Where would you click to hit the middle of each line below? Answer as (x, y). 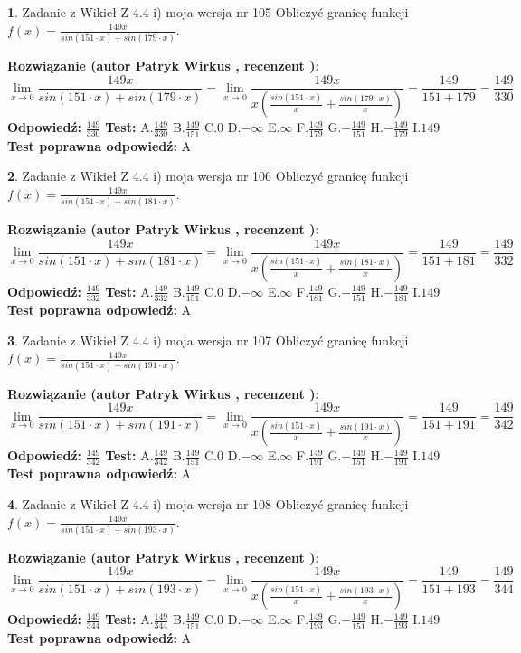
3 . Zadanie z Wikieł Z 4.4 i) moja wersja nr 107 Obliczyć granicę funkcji (208, 340)
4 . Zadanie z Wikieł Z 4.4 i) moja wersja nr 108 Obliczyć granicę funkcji (208, 503)
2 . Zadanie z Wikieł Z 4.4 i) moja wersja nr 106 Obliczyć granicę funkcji (208, 176)
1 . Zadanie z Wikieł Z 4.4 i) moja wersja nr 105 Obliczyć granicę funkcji (208, 12)
